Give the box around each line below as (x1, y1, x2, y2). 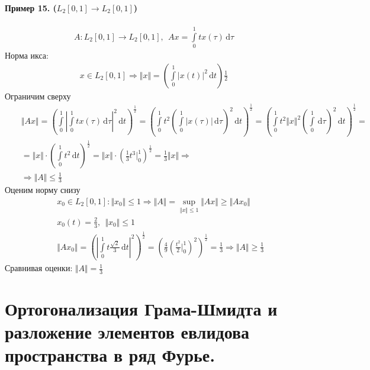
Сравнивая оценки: (5, 262, 73, 274)
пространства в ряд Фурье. (5, 343, 215, 367)
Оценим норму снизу (5, 184, 81, 196)
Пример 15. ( (5, 1, 57, 14)
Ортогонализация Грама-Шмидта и (5, 297, 278, 321)
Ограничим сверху (5, 89, 71, 102)
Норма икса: (5, 49, 49, 61)
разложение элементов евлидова (5, 320, 250, 344)
